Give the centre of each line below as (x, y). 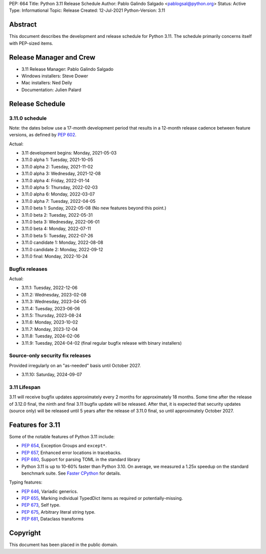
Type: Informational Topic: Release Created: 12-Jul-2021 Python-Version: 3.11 (87, 10)
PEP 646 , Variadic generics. (50, 491)
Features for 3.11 (35, 425)
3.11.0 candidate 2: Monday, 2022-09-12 (62, 249)
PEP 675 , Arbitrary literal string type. (58, 512)
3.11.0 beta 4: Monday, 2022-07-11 (56, 228)
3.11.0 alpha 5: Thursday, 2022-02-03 (60, 188)
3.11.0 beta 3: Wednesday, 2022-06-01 (61, 222)
